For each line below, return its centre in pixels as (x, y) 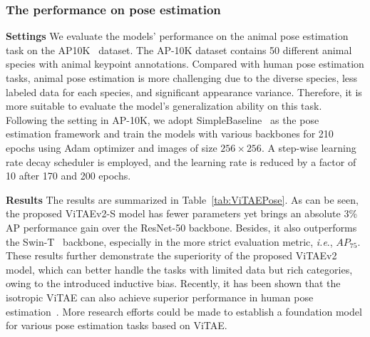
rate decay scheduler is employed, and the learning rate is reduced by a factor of (181, 161)
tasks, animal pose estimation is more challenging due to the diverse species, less (182, 78)
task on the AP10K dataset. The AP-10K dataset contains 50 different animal (179, 50)
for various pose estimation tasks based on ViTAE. (117, 325)
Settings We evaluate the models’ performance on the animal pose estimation (177, 36)
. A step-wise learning (309, 147)
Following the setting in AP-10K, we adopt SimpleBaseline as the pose (163, 119)
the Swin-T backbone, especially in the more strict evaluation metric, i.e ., (169, 241)
